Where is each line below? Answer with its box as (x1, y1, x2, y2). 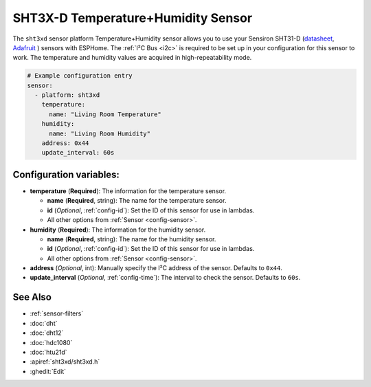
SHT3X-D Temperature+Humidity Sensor (12, 10, 253, 25)
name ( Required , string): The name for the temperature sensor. (47, 197, 227, 205)
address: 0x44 (41, 140, 89, 147)
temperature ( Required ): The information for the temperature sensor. (30, 186, 227, 195)
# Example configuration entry (27, 72, 133, 80)
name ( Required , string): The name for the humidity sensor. (47, 234, 216, 243)
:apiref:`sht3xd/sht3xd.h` (30, 357, 100, 366)
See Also (12, 291, 52, 303)
